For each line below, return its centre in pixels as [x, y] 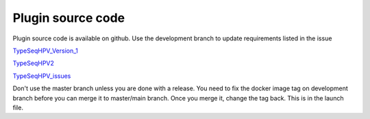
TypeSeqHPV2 [34, 63]
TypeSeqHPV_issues [42, 76]
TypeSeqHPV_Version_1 [46, 51]
